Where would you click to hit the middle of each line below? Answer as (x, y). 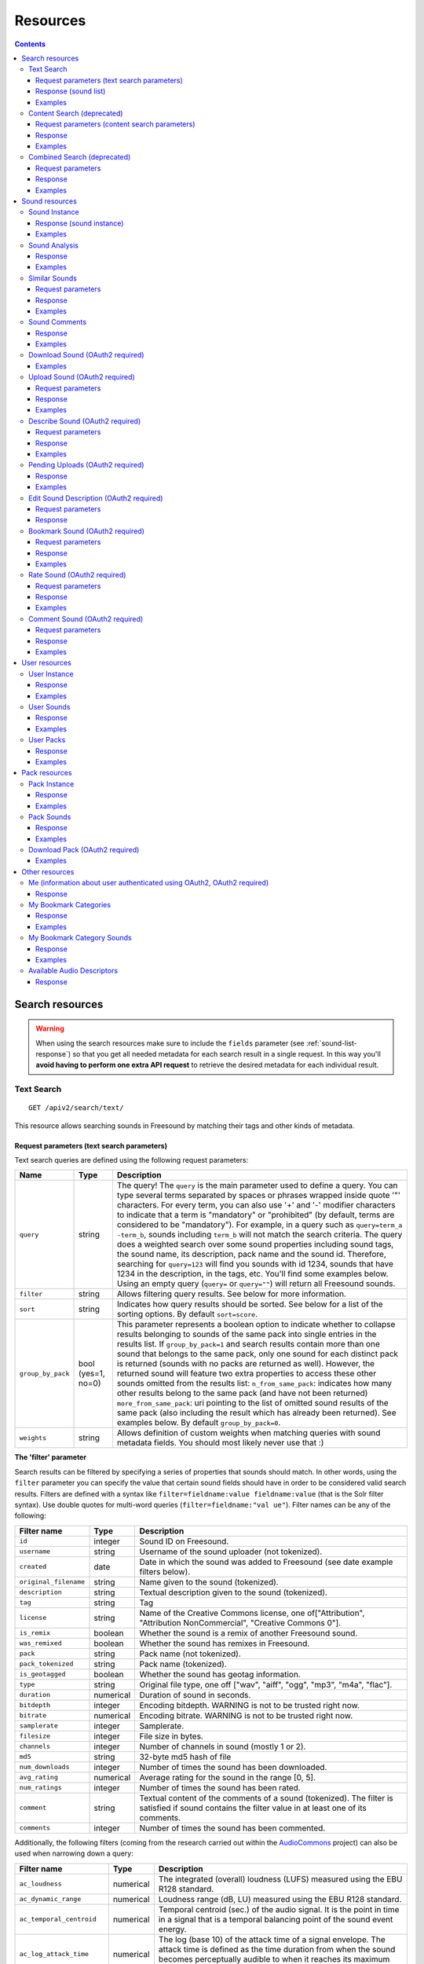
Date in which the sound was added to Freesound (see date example (266, 1562)
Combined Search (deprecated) (80, 157)
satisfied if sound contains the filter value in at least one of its (253, 1808)
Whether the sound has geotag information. (220, 1674)
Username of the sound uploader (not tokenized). (231, 1552)
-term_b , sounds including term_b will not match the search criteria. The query (260, 1235)
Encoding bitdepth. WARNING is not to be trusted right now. (250, 1705)
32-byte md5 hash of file (185, 1757)
